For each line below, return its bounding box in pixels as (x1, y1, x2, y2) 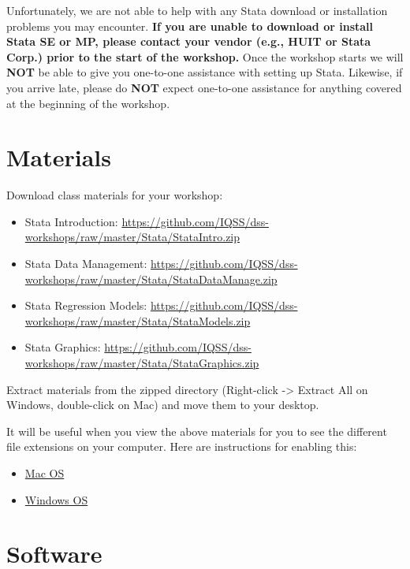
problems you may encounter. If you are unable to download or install (6, 17, 374, 34)
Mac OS (24, 465, 65, 481)
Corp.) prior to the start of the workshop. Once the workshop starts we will (6, 48, 404, 65)
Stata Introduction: (24, 213, 118, 229)
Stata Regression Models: (24, 297, 147, 314)
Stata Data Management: (24, 255, 147, 272)
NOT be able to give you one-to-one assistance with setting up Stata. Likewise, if (6, 64, 403, 80)
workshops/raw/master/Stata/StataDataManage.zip (24, 270, 278, 287)
